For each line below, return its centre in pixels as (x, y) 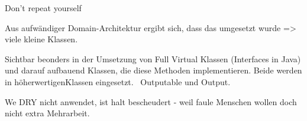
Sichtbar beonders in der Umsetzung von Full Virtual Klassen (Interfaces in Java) (153, 58)
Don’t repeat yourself (43, 8)
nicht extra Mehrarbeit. (47, 113)
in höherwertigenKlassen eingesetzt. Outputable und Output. (118, 81)
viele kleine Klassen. (41, 39)
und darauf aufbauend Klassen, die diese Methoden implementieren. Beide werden (153, 70)
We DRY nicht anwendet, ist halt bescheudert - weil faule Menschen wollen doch (151, 101)
